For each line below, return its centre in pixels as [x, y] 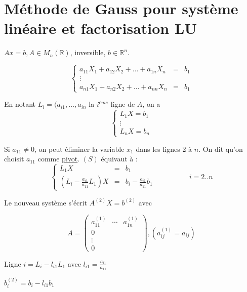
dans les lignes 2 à [164, 149]
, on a [151, 104]
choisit [14, 159]
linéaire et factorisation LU [101, 28]
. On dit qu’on [221, 149]
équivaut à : [119, 159]
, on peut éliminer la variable [79, 149]
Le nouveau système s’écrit [46, 202]
